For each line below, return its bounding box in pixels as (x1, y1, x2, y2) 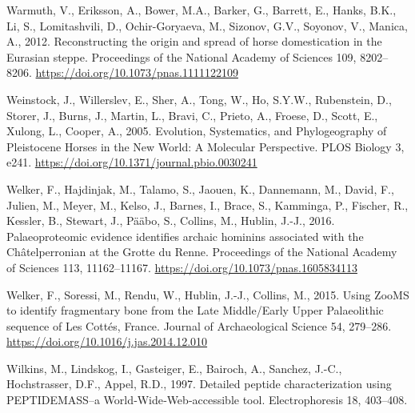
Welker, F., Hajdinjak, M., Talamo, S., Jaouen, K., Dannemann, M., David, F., (6, 180, 394, 197)
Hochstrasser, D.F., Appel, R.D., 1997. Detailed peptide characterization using (6, 375, 392, 392)
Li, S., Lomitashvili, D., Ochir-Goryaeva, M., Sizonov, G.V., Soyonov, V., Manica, (6, 17, 408, 34)
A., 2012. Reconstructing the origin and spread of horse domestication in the (6, 33, 382, 50)
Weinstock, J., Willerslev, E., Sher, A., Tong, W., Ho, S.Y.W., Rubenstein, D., (6, 90, 392, 107)
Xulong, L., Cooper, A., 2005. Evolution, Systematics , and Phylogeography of (6, 122, 387, 139)
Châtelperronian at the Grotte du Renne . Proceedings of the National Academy (6, 243, 397, 260)
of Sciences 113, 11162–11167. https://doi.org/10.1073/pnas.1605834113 (6, 259, 357, 275)
